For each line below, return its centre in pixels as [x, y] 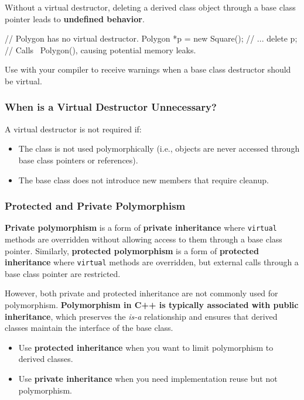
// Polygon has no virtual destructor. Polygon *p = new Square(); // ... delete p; [151, 38]
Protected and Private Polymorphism [95, 206]
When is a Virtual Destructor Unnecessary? [111, 107]
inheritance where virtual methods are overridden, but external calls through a [152, 262]
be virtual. [23, 81]
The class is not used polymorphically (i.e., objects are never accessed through [159, 148]
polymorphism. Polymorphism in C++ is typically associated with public [152, 305]
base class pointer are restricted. [63, 273]
